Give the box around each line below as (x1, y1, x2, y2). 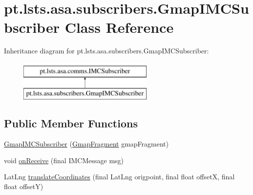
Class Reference (64, 17, 174, 37)
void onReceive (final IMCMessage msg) (4, 155, 124, 165)
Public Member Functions (4, 116, 138, 131)
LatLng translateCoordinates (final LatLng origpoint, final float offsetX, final (4, 171, 235, 182)
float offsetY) (4, 181, 43, 192)
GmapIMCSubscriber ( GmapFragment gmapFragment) (4, 139, 169, 149)
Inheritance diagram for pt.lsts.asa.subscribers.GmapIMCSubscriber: (4, 46, 209, 56)
